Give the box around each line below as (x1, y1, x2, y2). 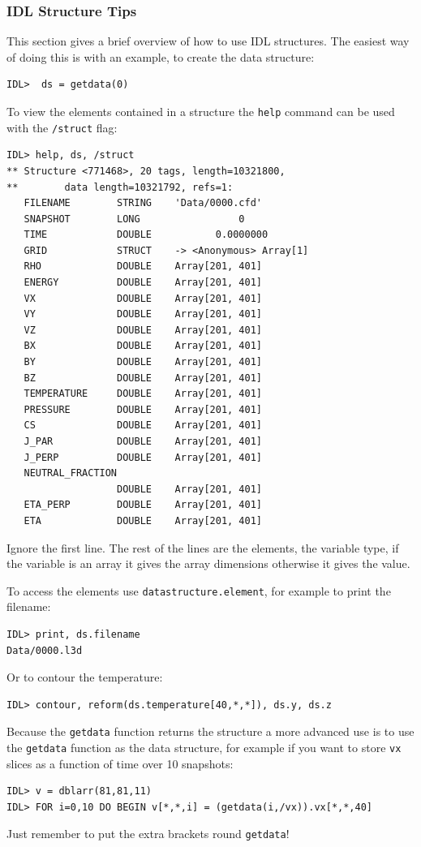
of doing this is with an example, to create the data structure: (6, 48, 315, 65)
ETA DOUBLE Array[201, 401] (24, 514, 262, 527)
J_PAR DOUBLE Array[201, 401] (24, 436, 262, 447)
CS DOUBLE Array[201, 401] (24, 419, 262, 432)
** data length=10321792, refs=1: (6, 181, 234, 193)
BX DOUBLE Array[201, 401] (24, 340, 262, 352)
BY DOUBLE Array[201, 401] (24, 356, 262, 368)
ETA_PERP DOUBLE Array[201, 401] (24, 499, 262, 511)
